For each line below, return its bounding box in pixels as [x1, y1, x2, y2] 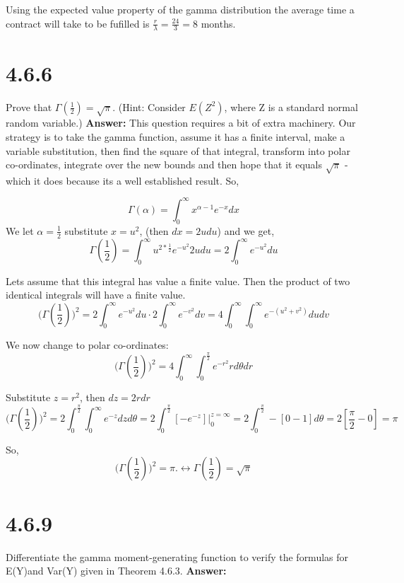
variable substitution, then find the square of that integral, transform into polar [6, 143, 350, 158]
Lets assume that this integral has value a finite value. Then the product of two [6, 273, 350, 288]
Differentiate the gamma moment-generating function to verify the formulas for [6, 549, 349, 564]
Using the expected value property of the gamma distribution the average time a [6, 2, 355, 16]
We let [6, 223, 34, 238]
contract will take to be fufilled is [6, 16, 150, 30]
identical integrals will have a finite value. [6, 287, 186, 302]
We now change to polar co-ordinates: [6, 337, 169, 352]
